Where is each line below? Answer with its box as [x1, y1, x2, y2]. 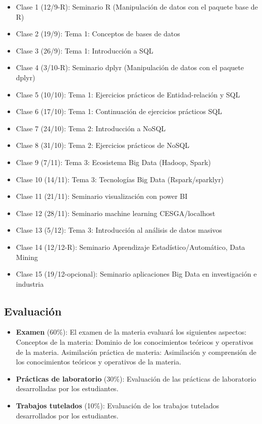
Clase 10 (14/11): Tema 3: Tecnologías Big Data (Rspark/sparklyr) [16, 174, 224, 184]
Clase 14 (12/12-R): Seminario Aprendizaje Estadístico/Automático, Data [16, 241, 245, 252]
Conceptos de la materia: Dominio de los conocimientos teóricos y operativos [16, 337, 253, 347]
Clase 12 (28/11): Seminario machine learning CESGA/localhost [16, 207, 216, 218]
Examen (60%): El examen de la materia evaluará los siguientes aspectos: [16, 327, 247, 337]
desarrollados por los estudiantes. [16, 410, 119, 420]
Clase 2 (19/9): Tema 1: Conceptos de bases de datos [16, 28, 180, 39]
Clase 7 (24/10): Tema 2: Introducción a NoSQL [16, 123, 166, 133]
